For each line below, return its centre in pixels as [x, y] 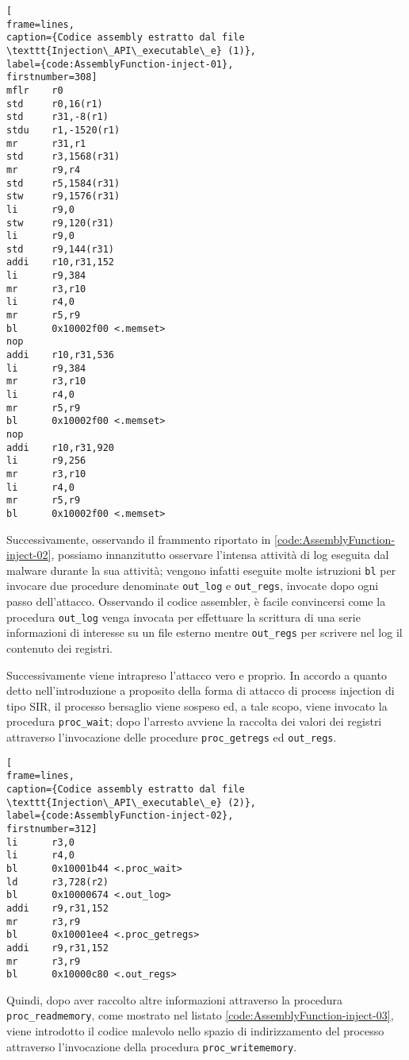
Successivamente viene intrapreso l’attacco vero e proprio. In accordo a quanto [197, 675]
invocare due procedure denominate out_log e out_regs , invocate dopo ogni [193, 586]
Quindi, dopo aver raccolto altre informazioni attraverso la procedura [174, 999]
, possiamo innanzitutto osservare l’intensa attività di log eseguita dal [220, 555]
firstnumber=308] [52, 77]
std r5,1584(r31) [63, 183]
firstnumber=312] [52, 829]
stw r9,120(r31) [61, 223]
